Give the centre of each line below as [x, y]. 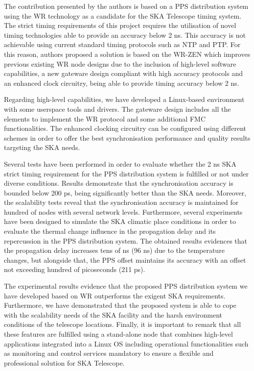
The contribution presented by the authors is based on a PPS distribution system [126, 6]
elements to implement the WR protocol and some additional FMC [105, 118]
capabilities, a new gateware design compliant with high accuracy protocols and [124, 73]
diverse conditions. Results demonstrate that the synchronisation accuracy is [119, 183]
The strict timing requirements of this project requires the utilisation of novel [120, 25]
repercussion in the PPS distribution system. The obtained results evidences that [126, 240]
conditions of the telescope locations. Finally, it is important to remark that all [123, 324]
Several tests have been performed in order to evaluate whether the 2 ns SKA [120, 163]
